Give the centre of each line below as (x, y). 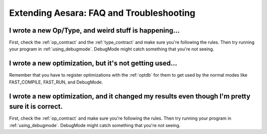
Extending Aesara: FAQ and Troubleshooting (102, 13)
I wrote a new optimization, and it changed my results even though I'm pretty (130, 96)
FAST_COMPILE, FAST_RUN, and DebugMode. (56, 82)
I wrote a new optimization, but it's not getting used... (93, 64)
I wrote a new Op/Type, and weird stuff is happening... (94, 30)
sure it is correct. (36, 107)
